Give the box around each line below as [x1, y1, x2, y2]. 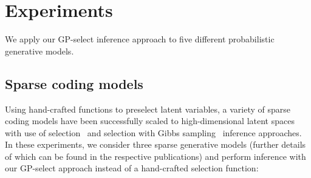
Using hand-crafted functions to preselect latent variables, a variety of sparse [5, 102, 291, 115]
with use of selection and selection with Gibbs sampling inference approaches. [5, 126, 302, 139]
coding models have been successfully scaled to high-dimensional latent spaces [5, 114, 295, 127]
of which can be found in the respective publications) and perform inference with [5, 150, 306, 162]
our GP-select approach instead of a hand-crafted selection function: [5, 162, 259, 174]
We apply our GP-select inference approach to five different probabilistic [5, 33, 275, 45]
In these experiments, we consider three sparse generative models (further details [5, 138, 306, 151]
